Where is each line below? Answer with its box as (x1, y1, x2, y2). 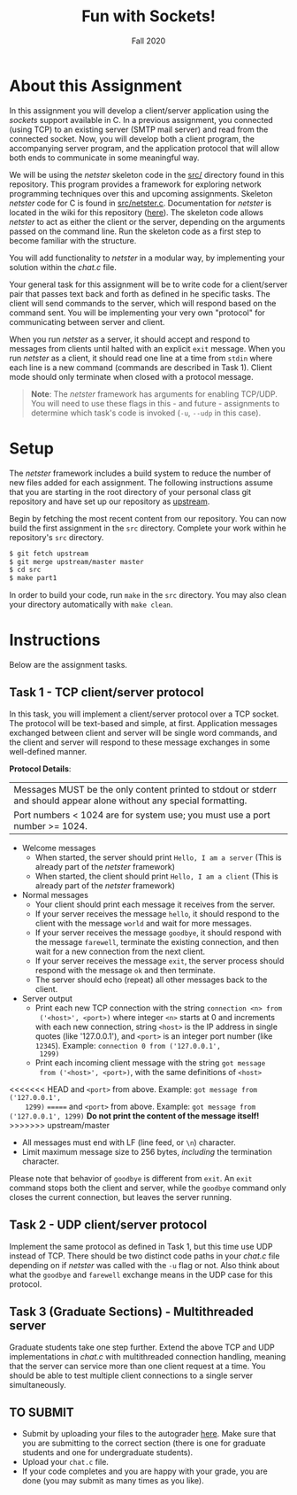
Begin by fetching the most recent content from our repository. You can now (9, 513, 287, 523)
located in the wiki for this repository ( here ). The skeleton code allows (9, 206, 263, 218)
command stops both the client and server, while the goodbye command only (9, 1182, 287, 1193)
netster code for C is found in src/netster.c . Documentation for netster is (9, 198, 272, 208)
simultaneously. (9, 1379, 66, 1390)
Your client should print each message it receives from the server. (34, 899, 276, 910)
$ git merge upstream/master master (9, 557, 144, 566)
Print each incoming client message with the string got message (34, 1057, 266, 1068)
